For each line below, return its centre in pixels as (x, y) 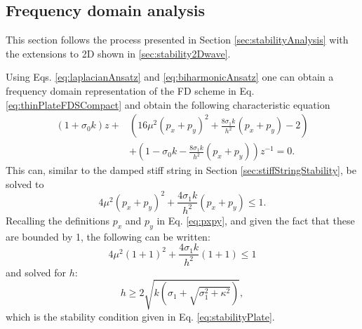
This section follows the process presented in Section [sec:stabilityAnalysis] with (177, 40)
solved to (25, 183)
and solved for (36, 272)
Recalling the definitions (58, 220)
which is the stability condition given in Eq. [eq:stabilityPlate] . (140, 316)
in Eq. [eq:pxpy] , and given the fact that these (256, 220)
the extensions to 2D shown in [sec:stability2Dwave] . (118, 53)
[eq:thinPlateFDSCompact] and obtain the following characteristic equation (168, 104)
